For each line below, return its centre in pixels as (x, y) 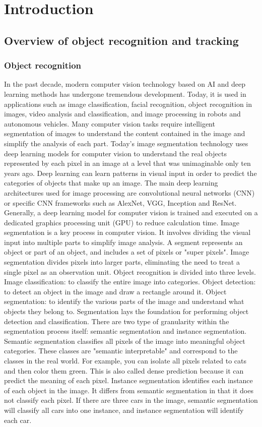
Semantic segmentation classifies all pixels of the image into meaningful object (125, 341)
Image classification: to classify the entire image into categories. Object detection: (130, 282)
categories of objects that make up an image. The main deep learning (111, 183)
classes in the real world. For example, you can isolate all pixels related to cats (125, 360)
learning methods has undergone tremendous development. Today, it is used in (125, 94)
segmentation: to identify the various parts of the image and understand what (124, 301)
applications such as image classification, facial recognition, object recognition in (128, 104)
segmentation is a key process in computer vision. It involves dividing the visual (127, 232)
